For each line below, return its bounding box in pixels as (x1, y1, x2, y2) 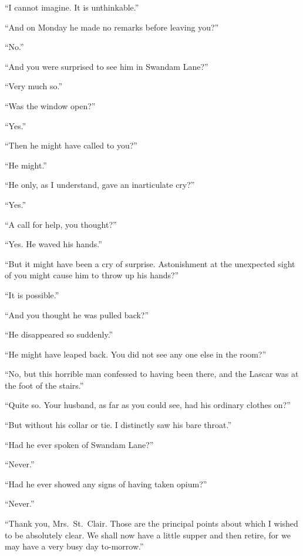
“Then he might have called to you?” (5, 139, 137, 151)
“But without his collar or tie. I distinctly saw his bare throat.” (5, 419, 232, 431)
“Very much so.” (5, 80, 63, 92)
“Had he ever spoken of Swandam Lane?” (5, 438, 154, 450)
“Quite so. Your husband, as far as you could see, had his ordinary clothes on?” (5, 399, 291, 411)
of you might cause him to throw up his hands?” (5, 269, 179, 281)
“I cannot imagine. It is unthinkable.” (5, 1, 139, 13)
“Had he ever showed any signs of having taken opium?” (5, 477, 207, 490)
